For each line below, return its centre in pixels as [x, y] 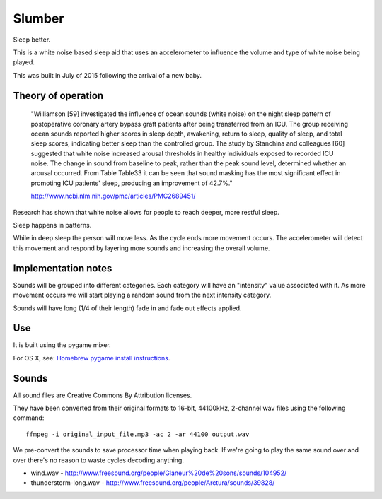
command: [29, 418]
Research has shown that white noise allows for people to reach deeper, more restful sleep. [146, 212]
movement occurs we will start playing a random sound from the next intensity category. [142, 295]
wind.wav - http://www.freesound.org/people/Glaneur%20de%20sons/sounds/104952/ [159, 473]
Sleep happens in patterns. [52, 225]
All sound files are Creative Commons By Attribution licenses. [103, 395]
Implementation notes [63, 268]
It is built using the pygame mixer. [62, 345]
